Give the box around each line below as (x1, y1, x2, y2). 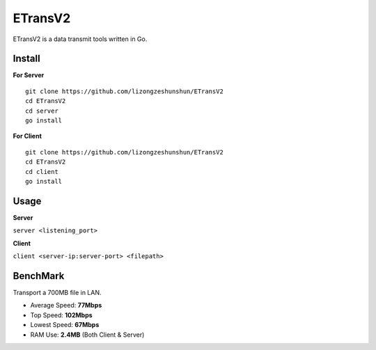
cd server (25, 106, 58, 115)
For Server (13, 71, 45, 79)
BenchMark (13, 270, 65, 282)
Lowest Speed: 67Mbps (30, 321, 100, 329)
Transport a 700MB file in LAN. (13, 288, 102, 296)
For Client (13, 132, 42, 141)
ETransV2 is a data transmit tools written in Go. (13, 35, 148, 43)
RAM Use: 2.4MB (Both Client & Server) (30, 331, 145, 339)
